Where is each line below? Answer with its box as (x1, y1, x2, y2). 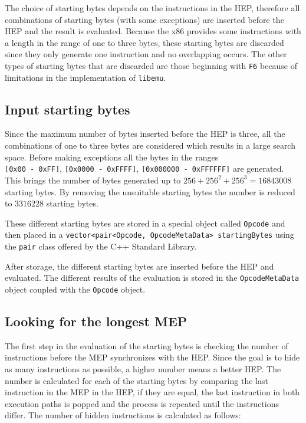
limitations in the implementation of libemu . (5, 71, 166, 83)
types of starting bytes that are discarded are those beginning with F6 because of (5, 59, 297, 71)
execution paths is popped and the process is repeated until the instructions (5, 397, 279, 409)
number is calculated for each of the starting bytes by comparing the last (5, 374, 268, 386)
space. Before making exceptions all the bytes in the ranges (5, 150, 219, 163)
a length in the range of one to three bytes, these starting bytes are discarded (5, 36, 284, 48)
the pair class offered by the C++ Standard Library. (5, 240, 197, 253)
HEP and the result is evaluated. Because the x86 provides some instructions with (5, 25, 301, 37)
